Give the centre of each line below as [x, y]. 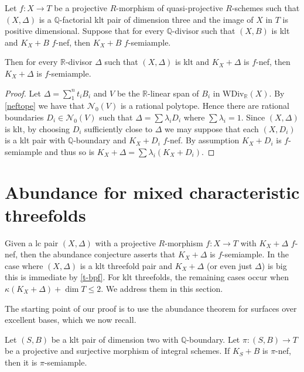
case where [24, 265]
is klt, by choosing [37, 128]
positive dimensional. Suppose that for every [84, 31]
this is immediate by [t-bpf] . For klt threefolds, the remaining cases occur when [147, 277]
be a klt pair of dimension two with [115, 339]
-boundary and [100, 140]
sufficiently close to [119, 128]
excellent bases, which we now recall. [71, 320]
